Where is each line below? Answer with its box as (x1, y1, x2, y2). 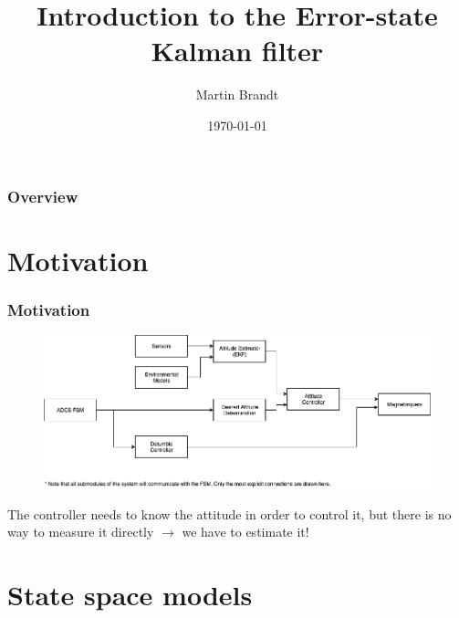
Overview (7, 184, 78, 207)
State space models (7, 575, 253, 613)
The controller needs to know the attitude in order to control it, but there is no (7, 504, 452, 523)
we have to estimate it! (182, 522, 309, 541)
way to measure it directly (7, 522, 154, 541)
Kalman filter (151, 32, 324, 69)
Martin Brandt (195, 85, 279, 104)
